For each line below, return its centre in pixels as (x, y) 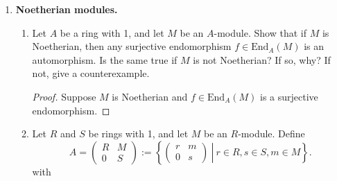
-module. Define (271, 133)
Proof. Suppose (64, 96)
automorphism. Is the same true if (105, 59)
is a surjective (289, 96)
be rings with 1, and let (138, 133)
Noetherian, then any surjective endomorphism (132, 46)
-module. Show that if (260, 32)
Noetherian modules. (67, 9)
